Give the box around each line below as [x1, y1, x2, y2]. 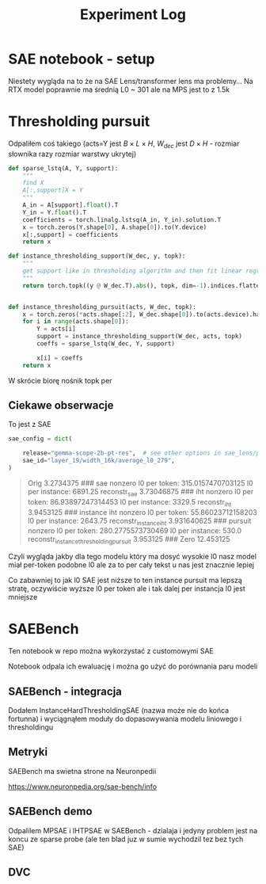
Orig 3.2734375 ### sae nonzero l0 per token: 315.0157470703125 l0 [27, 478, 253, 488]
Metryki [8, 745, 48, 759]
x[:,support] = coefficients [22, 231, 119, 238]
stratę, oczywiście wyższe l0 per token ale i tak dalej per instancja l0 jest [8, 584, 245, 593]
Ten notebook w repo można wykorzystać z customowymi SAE [8, 646, 214, 656]
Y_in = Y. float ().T [22, 208, 87, 216]
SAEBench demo [8, 805, 93, 818]
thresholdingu [8, 722, 54, 732]
